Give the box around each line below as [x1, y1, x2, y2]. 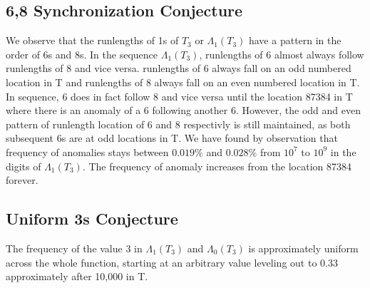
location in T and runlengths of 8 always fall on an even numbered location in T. [6, 74, 360, 89]
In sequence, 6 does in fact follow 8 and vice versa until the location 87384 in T [6, 88, 353, 103]
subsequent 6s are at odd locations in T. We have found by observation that [6, 130, 338, 145]
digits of [6, 158, 41, 173]
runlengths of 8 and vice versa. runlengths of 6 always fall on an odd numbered [6, 61, 351, 76]
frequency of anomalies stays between [6, 144, 169, 159]
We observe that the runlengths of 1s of [6, 33, 179, 48]
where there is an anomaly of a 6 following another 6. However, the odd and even [6, 103, 361, 118]
